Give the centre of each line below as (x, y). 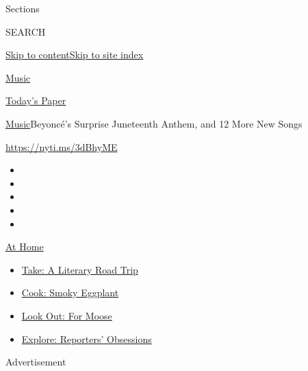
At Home (25, 247)
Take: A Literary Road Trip (80, 269)
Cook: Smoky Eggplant (70, 292)
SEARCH (26, 31)
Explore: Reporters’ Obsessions (87, 338)
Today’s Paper (36, 100)
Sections (23, 8)
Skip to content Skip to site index (75, 55)
